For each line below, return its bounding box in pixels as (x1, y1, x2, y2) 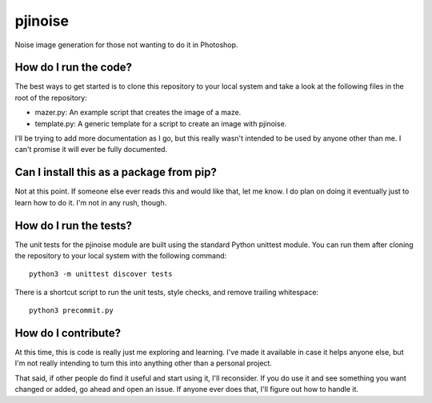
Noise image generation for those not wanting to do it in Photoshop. (14, 40, 238, 50)
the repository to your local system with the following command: (14, 251, 227, 260)
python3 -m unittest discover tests (29, 269, 173, 279)
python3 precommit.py (29, 306, 114, 315)
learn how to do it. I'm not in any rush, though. (14, 198, 167, 207)
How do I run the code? (14, 61, 132, 74)
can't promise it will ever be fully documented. (14, 145, 168, 154)
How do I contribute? (14, 326, 122, 340)
